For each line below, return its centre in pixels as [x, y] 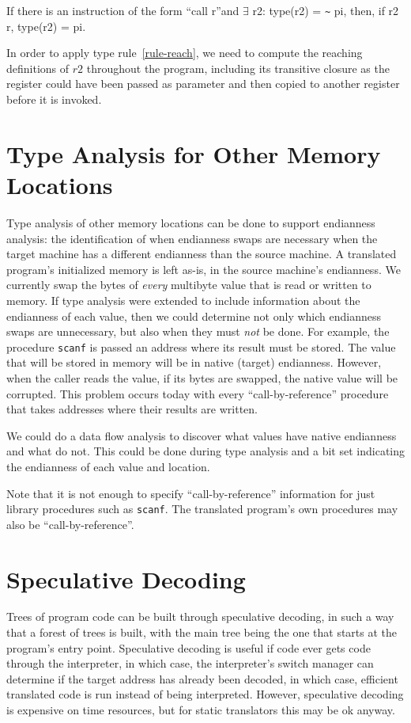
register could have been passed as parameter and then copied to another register [203, 84]
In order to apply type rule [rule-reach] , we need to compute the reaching [185, 53]
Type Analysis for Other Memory [194, 153]
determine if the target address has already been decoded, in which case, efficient [202, 678]
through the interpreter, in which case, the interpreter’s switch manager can [190, 663]
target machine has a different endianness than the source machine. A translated [202, 254]
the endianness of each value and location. [108, 466]
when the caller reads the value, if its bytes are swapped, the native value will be [202, 377]
